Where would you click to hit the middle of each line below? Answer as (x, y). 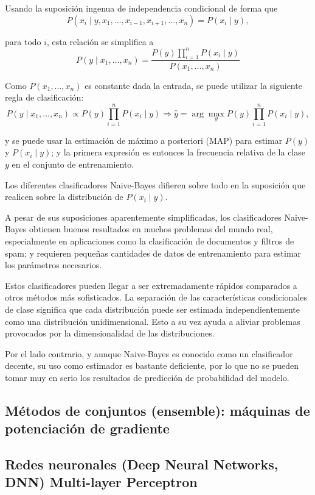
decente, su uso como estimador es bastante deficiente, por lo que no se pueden (152, 365)
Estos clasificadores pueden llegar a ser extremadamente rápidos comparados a (151, 285)
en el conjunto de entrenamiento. (73, 164)
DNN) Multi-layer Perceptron (101, 482)
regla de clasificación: (44, 97)
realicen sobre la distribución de (64, 197)
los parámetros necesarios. (54, 265)
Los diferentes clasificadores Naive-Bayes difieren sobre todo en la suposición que (155, 184)
